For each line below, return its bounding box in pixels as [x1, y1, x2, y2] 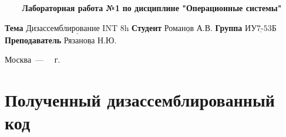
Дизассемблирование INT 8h [26, 24, 129, 33]
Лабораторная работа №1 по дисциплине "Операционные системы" [22, 2, 282, 13]
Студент [132, 21, 162, 33]
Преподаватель [5, 33, 62, 46]
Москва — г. [5, 53, 60, 66]
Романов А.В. [164, 24, 213, 33]
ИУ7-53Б [245, 24, 277, 33]
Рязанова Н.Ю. [63, 36, 117, 45]
